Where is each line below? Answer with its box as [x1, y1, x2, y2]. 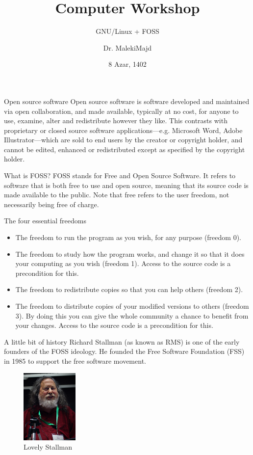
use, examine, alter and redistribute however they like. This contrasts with [4, 115, 228, 126]
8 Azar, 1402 [108, 59, 147, 69]
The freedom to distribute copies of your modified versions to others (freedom [15, 301, 249, 311]
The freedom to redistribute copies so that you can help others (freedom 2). [15, 284, 243, 294]
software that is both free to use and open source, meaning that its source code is [4, 180, 249, 190]
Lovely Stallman [24, 442, 72, 452]
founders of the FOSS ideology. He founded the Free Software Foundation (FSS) [4, 346, 245, 356]
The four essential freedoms [4, 215, 86, 226]
